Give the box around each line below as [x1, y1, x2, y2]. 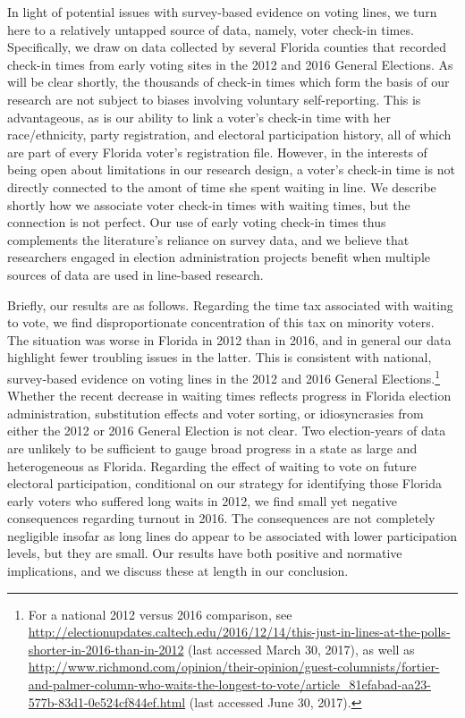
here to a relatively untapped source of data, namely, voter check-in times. [7, 20, 414, 38]
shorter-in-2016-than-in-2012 [28, 639, 184, 658]
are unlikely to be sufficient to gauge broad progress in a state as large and [7, 438, 418, 457]
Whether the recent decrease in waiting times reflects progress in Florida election [7, 386, 452, 405]
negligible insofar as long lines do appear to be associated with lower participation [7, 526, 458, 545]
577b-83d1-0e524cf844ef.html [28, 692, 186, 711]
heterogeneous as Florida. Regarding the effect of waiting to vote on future [7, 456, 417, 475]
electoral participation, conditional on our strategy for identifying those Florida [7, 474, 442, 493]
